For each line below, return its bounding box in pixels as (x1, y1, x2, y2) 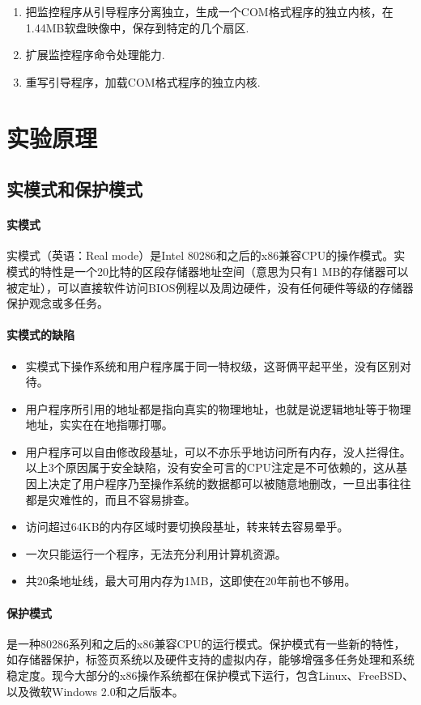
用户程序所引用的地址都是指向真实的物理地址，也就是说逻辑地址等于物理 (25, 400, 411, 417)
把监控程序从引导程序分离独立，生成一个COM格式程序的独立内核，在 (25, 3, 393, 19)
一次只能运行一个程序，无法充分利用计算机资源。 (25, 545, 287, 562)
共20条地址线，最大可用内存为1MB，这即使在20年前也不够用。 (25, 572, 356, 589)
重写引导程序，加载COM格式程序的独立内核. (25, 73, 261, 90)
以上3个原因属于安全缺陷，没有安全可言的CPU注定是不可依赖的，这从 (25, 459, 396, 476)
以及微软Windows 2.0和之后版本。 (6, 682, 184, 699)
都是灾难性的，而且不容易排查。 (25, 491, 196, 508)
